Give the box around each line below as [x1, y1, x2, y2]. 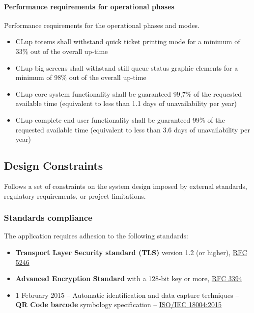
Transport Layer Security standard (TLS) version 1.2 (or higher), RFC [15, 247, 247, 257]
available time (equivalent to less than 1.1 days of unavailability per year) [15, 98, 237, 108]
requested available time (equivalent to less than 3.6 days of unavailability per [15, 124, 250, 134]
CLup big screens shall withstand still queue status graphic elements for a [15, 62, 238, 73]
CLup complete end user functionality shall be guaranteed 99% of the [15, 114, 225, 125]
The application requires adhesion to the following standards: [4, 231, 188, 241]
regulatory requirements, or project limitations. [4, 190, 146, 201]
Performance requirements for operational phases [4, 1, 174, 11]
